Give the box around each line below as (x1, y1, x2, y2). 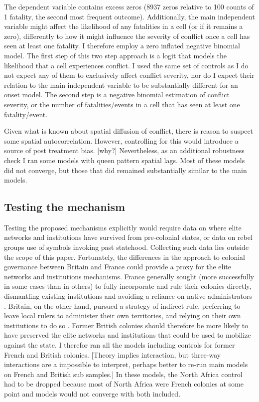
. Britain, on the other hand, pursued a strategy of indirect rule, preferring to (4, 300, 241, 311)
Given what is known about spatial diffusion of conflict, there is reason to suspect (4, 126, 254, 136)
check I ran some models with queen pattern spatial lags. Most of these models (4, 155, 245, 165)
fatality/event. (4, 109, 48, 119)
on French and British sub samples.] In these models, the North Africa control (4, 369, 243, 379)
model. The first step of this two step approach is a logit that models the (4, 50, 227, 60)
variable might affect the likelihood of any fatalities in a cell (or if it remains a (4, 21, 243, 31)
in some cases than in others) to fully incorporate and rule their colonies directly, (4, 281, 252, 291)
